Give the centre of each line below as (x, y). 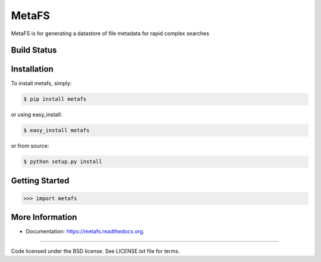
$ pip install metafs (55, 99)
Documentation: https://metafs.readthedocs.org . (85, 232)
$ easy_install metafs (56, 130)
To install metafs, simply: (41, 83)
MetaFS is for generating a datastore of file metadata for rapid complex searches (110, 33)
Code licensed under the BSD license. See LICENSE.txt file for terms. (95, 251)
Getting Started (40, 181)
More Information (44, 217)
